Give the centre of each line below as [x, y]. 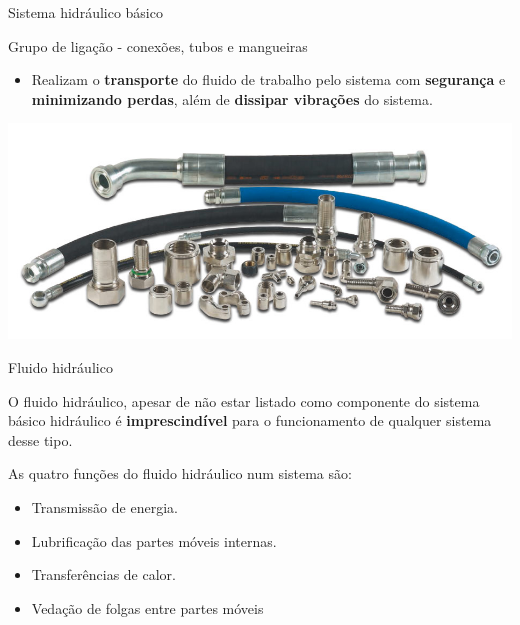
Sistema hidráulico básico [85, 12]
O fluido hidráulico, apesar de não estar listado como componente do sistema [244, 400]
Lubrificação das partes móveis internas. [154, 540]
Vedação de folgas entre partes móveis [147, 607]
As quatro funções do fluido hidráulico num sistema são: [180, 473]
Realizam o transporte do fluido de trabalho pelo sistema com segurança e [268, 79]
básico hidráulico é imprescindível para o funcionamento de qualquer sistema [250, 420]
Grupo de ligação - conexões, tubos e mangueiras [158, 45]
